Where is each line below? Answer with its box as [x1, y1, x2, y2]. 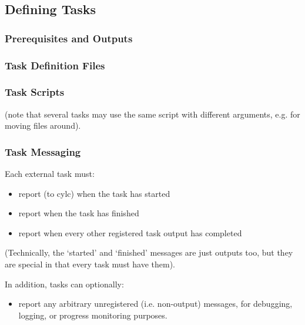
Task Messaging [5, 144, 81, 159]
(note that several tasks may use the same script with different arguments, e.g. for [5, 108, 300, 120]
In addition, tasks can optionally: [5, 277, 124, 290]
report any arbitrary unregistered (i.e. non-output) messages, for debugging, [18, 297, 293, 310]
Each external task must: [5, 167, 95, 180]
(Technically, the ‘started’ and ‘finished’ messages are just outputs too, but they [5, 246, 293, 259]
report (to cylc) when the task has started [18, 187, 170, 199]
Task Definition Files [5, 58, 105, 72]
